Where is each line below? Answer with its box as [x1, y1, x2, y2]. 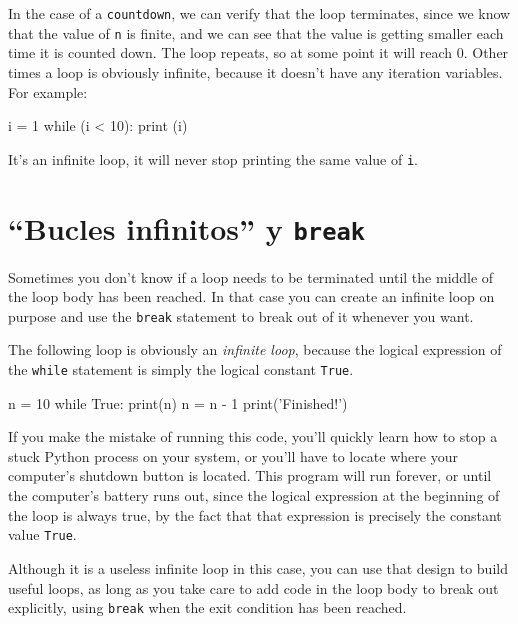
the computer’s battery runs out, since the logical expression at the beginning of [8, 485, 500, 506]
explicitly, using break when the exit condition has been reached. [8, 597, 407, 618]
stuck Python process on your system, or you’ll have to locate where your [8, 445, 458, 466]
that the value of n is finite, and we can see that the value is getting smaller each [8, 22, 504, 43]
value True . [8, 524, 77, 545]
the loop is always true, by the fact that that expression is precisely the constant [8, 504, 502, 525]
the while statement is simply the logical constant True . [8, 359, 354, 380]
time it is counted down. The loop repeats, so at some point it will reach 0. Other [8, 42, 509, 63]
